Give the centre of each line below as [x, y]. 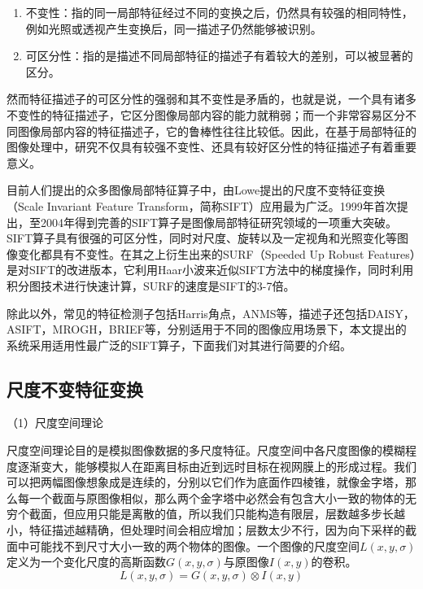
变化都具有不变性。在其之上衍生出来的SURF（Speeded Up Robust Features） [216, 253]
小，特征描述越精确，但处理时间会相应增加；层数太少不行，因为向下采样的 [206, 530]
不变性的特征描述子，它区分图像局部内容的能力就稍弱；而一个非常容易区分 [206, 114]
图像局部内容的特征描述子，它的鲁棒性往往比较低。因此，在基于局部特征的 [217, 131]
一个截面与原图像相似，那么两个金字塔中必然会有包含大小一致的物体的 [217, 497]
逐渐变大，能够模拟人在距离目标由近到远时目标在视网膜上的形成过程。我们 [217, 466]
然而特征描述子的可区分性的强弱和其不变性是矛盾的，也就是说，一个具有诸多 [211, 99]
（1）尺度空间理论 [55, 423]
